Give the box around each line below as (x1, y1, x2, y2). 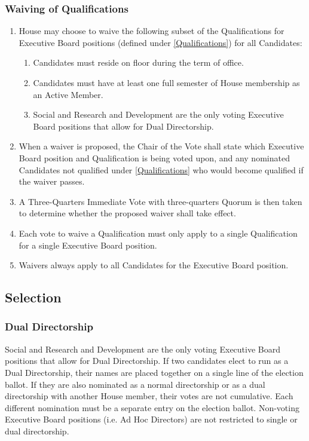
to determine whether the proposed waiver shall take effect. (19, 207, 236, 219)
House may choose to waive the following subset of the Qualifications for (19, 24, 284, 37)
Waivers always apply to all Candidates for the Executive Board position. (19, 259, 289, 271)
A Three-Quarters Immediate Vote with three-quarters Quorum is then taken (19, 195, 302, 207)
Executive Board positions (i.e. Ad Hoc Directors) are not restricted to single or (5, 413, 298, 425)
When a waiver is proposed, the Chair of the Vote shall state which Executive (19, 140, 304, 152)
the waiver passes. (19, 175, 85, 188)
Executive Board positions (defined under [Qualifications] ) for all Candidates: (19, 36, 302, 48)
